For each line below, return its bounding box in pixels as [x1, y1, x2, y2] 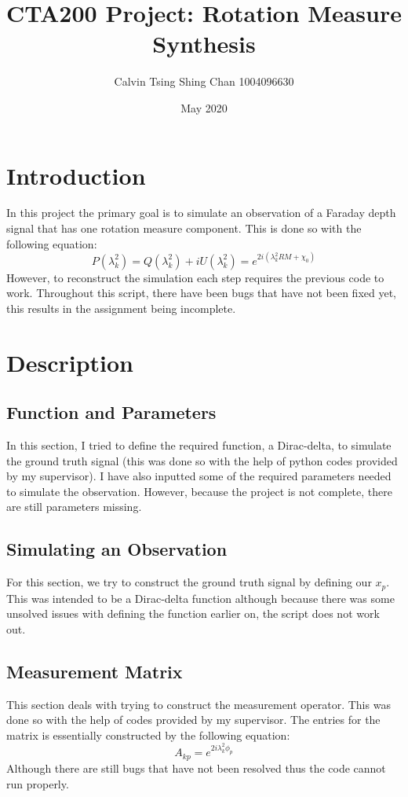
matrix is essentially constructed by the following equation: [6, 726, 290, 743]
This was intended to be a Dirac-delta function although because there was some [6, 589, 395, 606]
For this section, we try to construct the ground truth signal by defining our [6, 574, 372, 590]
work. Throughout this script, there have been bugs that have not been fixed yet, [6, 285, 397, 301]
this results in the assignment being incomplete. [6, 299, 236, 316]
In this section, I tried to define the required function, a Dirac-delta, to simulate [6, 437, 392, 454]
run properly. [6, 775, 69, 791]
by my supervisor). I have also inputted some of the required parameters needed [6, 468, 392, 484]
